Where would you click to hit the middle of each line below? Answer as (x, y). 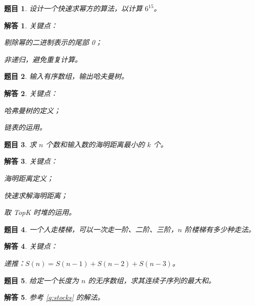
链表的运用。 (25, 127)
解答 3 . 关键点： (31, 161)
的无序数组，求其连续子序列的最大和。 (152, 280)
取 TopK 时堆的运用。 (40, 212)
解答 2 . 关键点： (31, 93)
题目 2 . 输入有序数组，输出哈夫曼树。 (66, 76)
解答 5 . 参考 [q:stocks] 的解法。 (54, 297)
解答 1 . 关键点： (31, 25)
